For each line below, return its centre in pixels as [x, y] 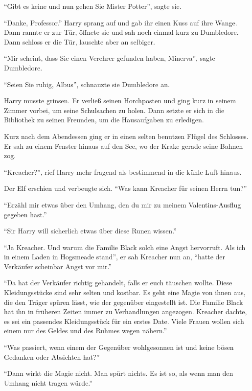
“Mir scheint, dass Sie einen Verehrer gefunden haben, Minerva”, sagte [110, 58]
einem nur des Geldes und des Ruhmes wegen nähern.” [86, 331]
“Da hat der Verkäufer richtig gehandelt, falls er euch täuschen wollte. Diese [118, 283]
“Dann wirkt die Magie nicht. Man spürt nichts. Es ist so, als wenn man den [119, 373]
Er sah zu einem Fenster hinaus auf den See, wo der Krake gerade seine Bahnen [124, 146]
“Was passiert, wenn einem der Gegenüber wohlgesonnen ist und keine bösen [119, 347]
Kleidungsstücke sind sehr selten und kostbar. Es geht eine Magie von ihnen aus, [125, 292]
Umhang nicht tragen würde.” [48, 382]
